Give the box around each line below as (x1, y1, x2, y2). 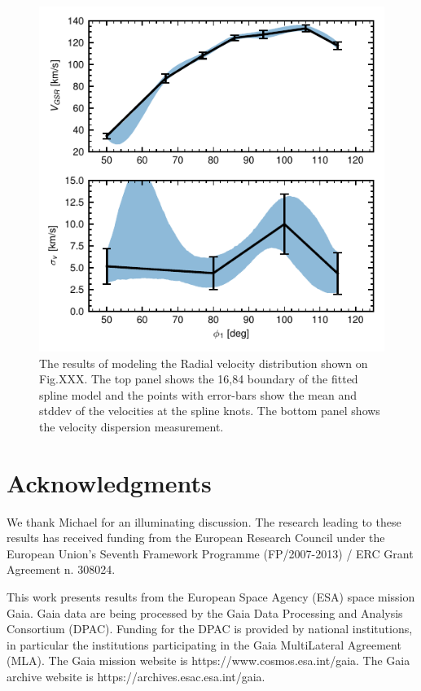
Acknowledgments (7, 466, 212, 499)
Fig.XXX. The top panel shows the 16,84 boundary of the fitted (39, 370, 358, 387)
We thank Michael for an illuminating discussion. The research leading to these (7, 513, 401, 530)
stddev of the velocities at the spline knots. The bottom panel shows (39, 402, 380, 419)
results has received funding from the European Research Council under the (7, 529, 385, 546)
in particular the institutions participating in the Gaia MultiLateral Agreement (7, 636, 401, 653)
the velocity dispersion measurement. (39, 418, 224, 435)
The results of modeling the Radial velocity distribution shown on (39, 354, 368, 371)
